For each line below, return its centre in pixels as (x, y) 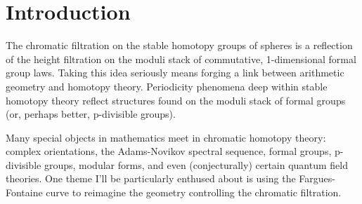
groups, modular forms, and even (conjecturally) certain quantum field (196, 164)
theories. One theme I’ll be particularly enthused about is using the (151, 178)
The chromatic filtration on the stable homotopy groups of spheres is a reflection (179, 45)
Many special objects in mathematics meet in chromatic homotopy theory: (166, 137)
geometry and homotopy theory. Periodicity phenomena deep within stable (167, 86)
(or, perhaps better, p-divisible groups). (91, 114)
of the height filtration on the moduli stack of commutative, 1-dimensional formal (181, 59)
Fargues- (317, 178)
